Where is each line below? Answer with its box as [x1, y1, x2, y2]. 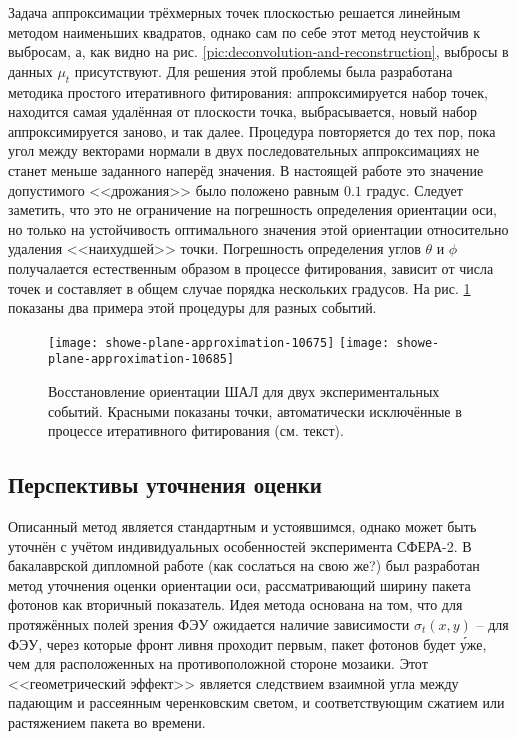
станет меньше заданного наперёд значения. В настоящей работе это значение [8, 159, 484, 180]
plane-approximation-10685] [48, 352, 235, 367]
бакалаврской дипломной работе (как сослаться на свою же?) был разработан [8, 555, 480, 576]
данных [8, 60, 53, 81]
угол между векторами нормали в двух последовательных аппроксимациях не [8, 140, 480, 161]
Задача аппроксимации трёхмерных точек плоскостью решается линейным [8, 2, 461, 22]
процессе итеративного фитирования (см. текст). [48, 420, 344, 441]
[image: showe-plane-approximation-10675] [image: [48, 335, 390, 350]
